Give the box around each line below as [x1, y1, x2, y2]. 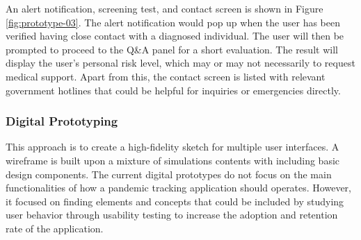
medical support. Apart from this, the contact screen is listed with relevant [6, 69, 326, 83]
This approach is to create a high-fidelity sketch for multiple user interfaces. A [6, 139, 339, 154]
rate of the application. [6, 221, 104, 235]
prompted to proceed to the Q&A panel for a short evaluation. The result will [6, 42, 338, 56]
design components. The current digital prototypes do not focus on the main [6, 166, 332, 181]
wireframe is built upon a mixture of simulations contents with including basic [6, 153, 340, 167]
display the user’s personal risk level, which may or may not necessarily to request [6, 55, 355, 70]
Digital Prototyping [6, 112, 118, 130]
